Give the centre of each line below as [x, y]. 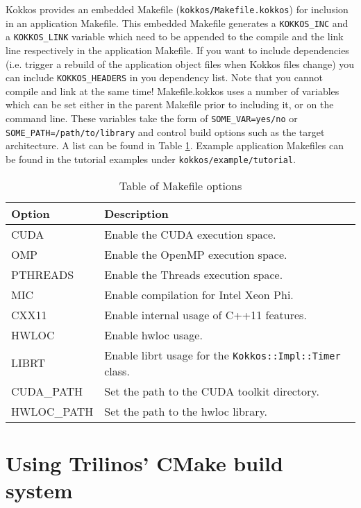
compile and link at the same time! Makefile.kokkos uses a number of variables [173, 91]
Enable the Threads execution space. [194, 274]
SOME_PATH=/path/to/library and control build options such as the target [165, 132]
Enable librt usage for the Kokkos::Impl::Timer [223, 355]
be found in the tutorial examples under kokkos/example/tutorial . [151, 159]
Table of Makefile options [180, 185]
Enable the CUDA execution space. [190, 234]
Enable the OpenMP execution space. [196, 254]
